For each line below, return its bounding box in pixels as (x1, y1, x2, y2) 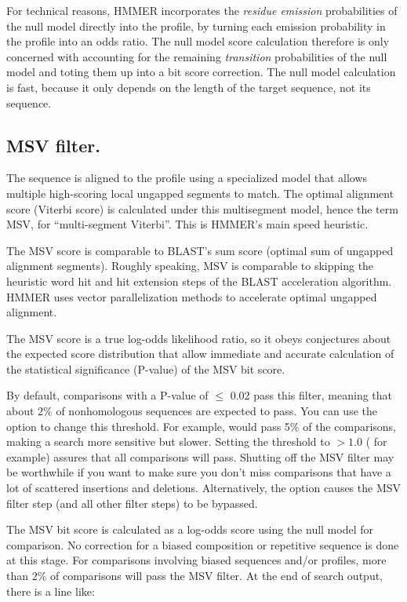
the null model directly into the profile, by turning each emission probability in (6, 17, 386, 34)
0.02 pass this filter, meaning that (230, 387, 393, 403)
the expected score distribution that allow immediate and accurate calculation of (6, 345, 394, 362)
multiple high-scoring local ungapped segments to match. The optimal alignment (6, 184, 394, 201)
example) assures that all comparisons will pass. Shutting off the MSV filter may (6, 448, 394, 465)
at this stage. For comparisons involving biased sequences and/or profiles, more (6, 552, 387, 568)
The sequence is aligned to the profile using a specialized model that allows (6, 170, 368, 186)
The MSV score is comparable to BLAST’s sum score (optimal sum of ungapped (6, 242, 394, 258)
